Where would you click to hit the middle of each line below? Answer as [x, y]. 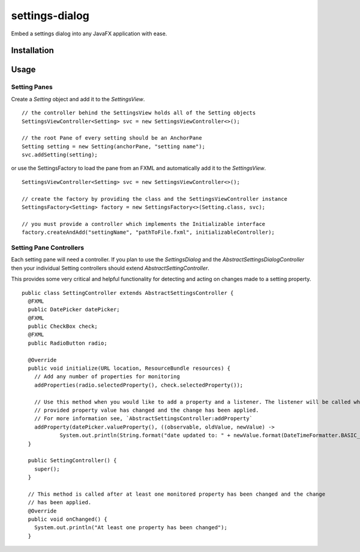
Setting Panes [32, 87]
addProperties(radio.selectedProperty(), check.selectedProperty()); [139, 385]
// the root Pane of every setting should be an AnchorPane [112, 138]
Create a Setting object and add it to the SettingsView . [78, 99]
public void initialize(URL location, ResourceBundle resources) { [129, 368]
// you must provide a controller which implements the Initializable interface [144, 224]
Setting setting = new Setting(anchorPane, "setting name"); [113, 146]
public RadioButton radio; [67, 343]
